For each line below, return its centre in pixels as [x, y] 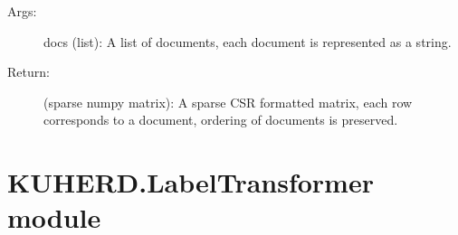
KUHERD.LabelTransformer [191, 182]
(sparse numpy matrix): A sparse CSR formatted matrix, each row [228, 102]
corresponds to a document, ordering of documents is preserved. [221, 120]
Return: [29, 72]
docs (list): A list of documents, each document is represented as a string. [248, 41]
